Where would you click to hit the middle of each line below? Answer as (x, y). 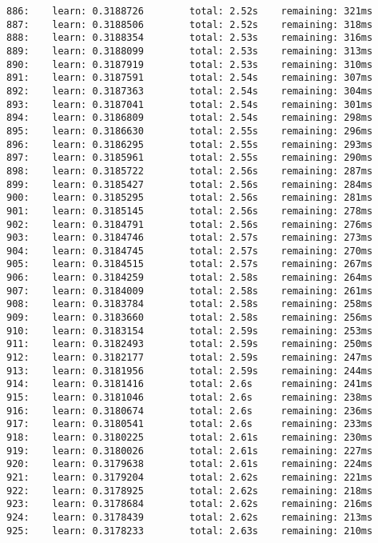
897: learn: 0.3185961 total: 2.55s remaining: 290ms (190, 158)
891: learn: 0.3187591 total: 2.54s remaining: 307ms (190, 78)
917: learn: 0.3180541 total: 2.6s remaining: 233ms (190, 424)
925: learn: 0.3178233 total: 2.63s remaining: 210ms (190, 531)
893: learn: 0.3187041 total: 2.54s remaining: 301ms (190, 104)
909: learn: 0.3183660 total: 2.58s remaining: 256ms (190, 318)
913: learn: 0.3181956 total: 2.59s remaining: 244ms (190, 371)
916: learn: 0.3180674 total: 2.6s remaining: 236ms (190, 411)
